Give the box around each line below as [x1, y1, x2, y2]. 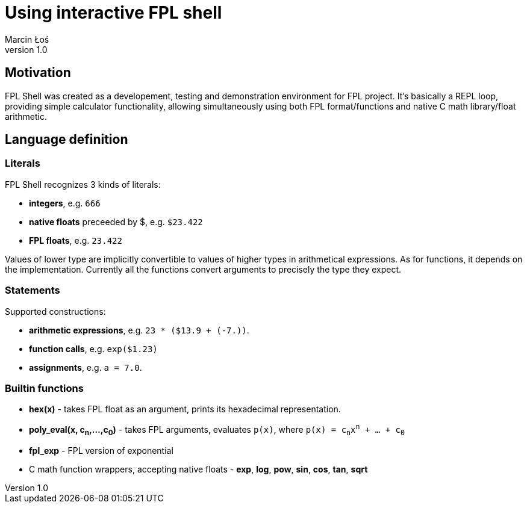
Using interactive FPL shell [5, 2, 222, 23]
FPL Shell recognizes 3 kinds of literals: [5, 179, 161, 190]
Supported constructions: [5, 306, 106, 317]
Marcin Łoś [5, 34, 49, 45]
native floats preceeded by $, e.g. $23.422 [29, 216, 203, 227]
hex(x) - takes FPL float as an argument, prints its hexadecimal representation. [29, 404, 341, 415]
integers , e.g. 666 [29, 197, 101, 208]
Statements [5, 284, 60, 297]
